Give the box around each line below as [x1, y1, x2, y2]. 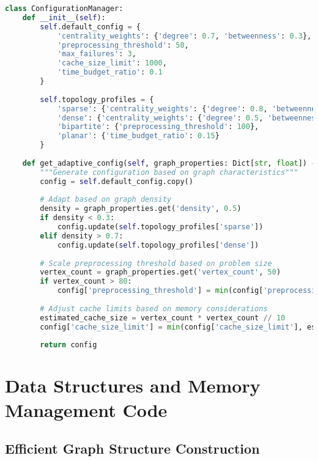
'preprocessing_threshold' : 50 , [57, 40, 189, 50]
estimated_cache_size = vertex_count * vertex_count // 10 [40, 313, 286, 322]
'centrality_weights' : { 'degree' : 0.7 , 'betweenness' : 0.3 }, [57, 31, 312, 40]
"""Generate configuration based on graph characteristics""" [40, 168, 298, 177]
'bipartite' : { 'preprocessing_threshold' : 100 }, [57, 122, 259, 131]
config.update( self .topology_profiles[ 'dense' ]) [57, 240, 259, 249]
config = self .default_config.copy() [40, 177, 193, 186]
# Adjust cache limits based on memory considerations [40, 304, 268, 313]
